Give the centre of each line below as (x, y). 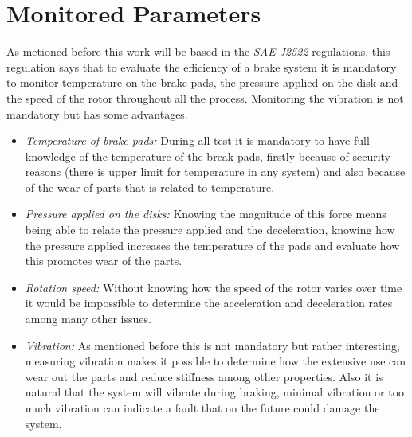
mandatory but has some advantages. (97, 113)
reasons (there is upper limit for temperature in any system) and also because (215, 172)
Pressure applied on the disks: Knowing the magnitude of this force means (206, 214)
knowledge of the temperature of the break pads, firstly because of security (208, 156)
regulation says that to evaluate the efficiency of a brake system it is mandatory (202, 66)
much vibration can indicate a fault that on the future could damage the (202, 408)
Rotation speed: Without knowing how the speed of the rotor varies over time (214, 287)
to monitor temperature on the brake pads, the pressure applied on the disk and (202, 82)
